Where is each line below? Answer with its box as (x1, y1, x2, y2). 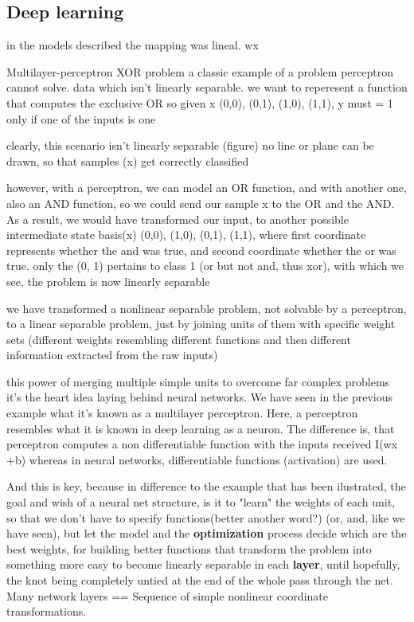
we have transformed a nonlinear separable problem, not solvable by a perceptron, (6, 299, 407, 316)
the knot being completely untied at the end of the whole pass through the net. (6, 572, 393, 589)
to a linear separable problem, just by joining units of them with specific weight (6, 315, 396, 332)
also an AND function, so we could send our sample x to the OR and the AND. (6, 194, 395, 211)
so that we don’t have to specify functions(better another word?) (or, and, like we (6, 509, 405, 526)
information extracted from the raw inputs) (6, 346, 218, 363)
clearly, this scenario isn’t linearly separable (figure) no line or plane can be (6, 137, 374, 154)
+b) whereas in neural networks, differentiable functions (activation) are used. (6, 451, 388, 467)
